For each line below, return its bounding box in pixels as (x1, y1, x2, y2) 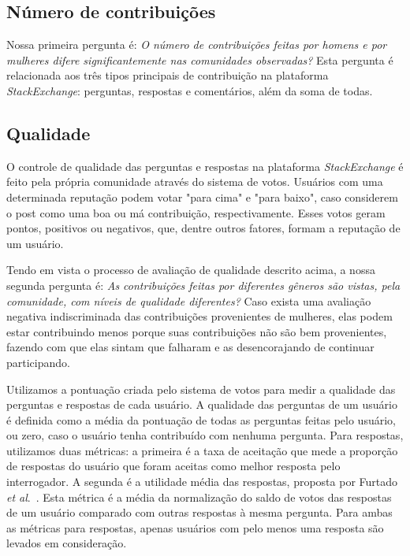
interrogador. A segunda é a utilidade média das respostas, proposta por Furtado (6, 473, 398, 490)
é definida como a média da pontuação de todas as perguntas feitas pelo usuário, (6, 411, 396, 428)
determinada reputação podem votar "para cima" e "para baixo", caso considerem (6, 188, 398, 205)
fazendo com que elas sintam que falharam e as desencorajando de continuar (6, 339, 375, 355)
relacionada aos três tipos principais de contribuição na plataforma (6, 67, 329, 83)
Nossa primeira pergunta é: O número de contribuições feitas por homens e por (6, 36, 387, 53)
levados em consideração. (6, 535, 127, 551)
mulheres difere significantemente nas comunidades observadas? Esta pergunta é (6, 51, 393, 68)
